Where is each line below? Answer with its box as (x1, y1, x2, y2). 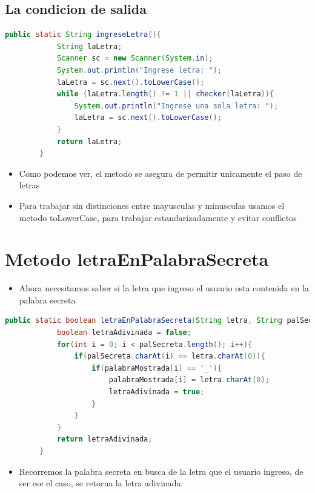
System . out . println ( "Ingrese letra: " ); (56, 65, 222, 74)
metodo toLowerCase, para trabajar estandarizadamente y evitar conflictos (19, 211, 297, 223)
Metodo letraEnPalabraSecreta (5, 247, 269, 271)
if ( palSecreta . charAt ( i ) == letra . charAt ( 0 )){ (74, 352, 265, 361)
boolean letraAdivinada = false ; (56, 328, 191, 337)
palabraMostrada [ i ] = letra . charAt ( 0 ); (108, 376, 270, 385)
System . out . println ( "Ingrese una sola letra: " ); (74, 101, 279, 110)
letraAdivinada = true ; (108, 387, 205, 396)
